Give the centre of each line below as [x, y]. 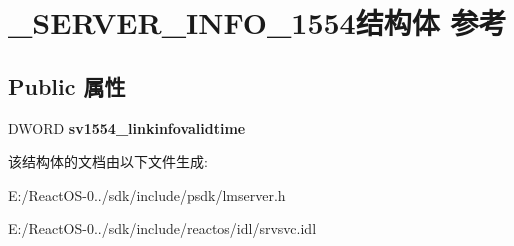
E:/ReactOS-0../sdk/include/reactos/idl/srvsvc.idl [162, 228]
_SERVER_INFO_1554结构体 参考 [257, 22]
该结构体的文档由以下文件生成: [108, 161]
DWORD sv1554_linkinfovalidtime [127, 127]
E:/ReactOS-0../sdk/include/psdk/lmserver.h [147, 194]
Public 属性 [67, 85]
